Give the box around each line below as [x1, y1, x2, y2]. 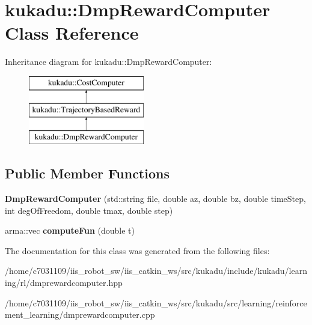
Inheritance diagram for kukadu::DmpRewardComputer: [5, 55, 212, 68]
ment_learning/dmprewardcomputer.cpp [5, 308, 155, 321]
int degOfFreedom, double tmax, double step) [5, 204, 173, 216]
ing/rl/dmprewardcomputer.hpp [5, 276, 123, 289]
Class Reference [5, 20, 139, 45]
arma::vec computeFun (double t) [5, 224, 135, 237]
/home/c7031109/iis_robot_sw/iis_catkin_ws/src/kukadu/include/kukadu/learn [5, 264, 308, 277]
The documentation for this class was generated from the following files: [5, 244, 270, 257]
